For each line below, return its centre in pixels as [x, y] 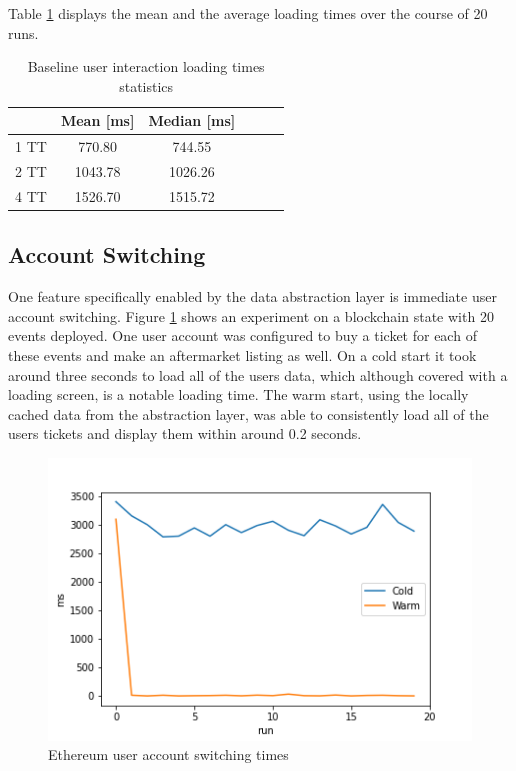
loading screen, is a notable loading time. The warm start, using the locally [238, 394]
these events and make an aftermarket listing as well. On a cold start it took [242, 354]
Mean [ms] [97, 120]
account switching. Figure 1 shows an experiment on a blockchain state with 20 [251, 315]
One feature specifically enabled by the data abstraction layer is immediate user [252, 296]
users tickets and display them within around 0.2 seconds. [185, 433]
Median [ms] [192, 120]
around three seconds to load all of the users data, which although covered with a [258, 374]
